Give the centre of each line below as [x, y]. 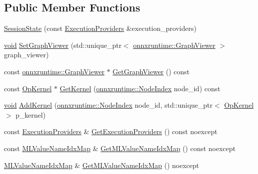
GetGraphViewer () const [151, 71]
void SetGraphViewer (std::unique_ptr [63, 45]
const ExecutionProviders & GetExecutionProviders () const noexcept [111, 131]
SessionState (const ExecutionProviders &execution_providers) [100, 28]
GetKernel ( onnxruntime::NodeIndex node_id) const [140, 88]
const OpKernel [28, 88]
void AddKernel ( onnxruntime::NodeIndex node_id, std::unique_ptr [108, 105]
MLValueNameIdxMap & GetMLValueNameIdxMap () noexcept [102, 165]
